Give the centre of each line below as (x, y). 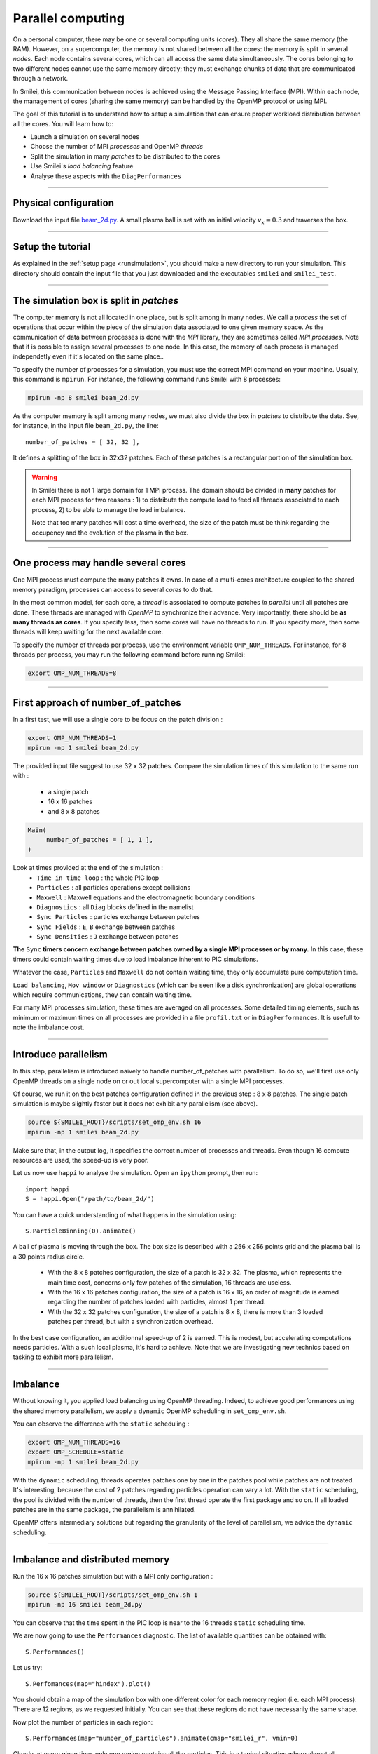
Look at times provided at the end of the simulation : (88, 868)
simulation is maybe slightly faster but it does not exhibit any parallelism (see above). (135, 1104)
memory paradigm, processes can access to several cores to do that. (113, 589)
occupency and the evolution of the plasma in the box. (110, 533)
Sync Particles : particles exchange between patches (119, 917)
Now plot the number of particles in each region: (83, 1722)
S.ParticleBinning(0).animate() (81, 1231)
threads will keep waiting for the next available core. (88, 632)
